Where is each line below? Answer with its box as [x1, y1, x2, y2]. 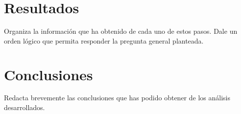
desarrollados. [4, 102, 45, 113]
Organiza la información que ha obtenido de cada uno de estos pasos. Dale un [4, 26, 238, 36]
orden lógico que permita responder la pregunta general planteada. [4, 35, 204, 46]
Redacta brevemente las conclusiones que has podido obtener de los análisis [4, 92, 230, 103]
